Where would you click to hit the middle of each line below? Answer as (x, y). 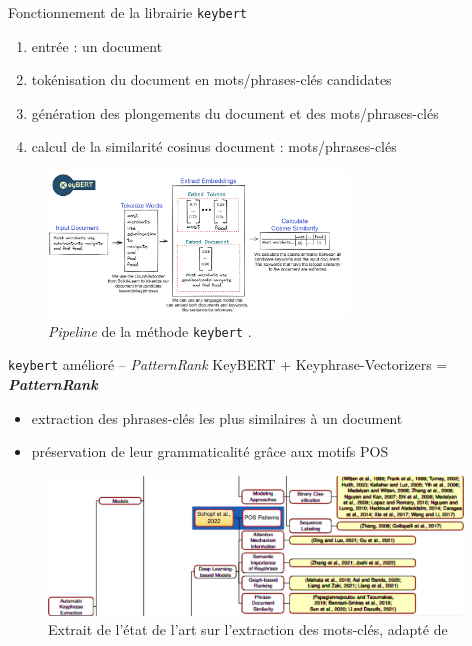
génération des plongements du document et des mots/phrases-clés (235, 112)
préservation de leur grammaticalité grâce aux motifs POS (210, 451)
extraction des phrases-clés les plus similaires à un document (217, 417)
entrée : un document (97, 45)
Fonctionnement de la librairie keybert (128, 12)
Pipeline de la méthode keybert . (150, 330)
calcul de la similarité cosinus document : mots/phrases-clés (214, 146)
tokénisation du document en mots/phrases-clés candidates (211, 79)
